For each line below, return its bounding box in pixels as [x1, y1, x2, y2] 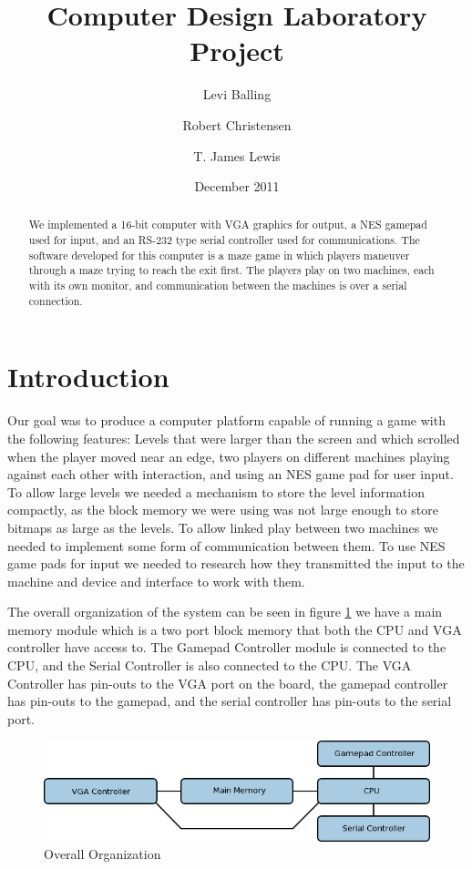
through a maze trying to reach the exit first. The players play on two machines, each [28, 262, 435, 278]
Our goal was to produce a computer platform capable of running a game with [7, 411, 446, 430]
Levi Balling [202, 85, 272, 104]
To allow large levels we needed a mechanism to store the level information [7, 482, 425, 501]
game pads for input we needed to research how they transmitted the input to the [7, 554, 465, 573]
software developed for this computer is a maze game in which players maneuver [28, 247, 410, 262]
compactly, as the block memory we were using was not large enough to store [7, 500, 438, 519]
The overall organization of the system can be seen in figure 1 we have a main [7, 602, 443, 621]
